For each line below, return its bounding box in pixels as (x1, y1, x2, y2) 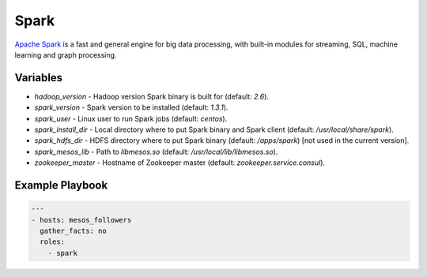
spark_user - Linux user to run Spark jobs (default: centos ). (34, 114, 228, 123)
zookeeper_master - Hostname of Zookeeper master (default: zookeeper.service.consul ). (34, 158, 326, 167)
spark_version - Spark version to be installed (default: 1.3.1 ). (34, 103, 229, 112)
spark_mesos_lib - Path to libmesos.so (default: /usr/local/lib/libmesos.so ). (34, 147, 278, 156)
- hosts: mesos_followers (31, 215, 132, 224)
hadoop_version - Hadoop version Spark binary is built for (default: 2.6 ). (34, 92, 269, 101)
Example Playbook (14, 178, 108, 192)
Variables (14, 71, 63, 84)
